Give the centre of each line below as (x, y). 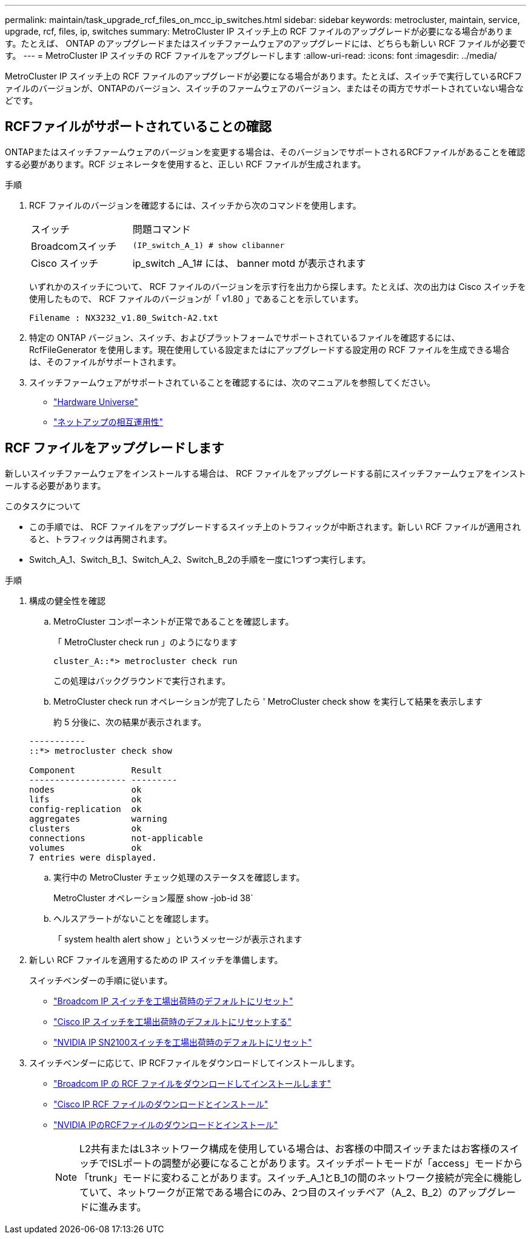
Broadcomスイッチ (74, 246)
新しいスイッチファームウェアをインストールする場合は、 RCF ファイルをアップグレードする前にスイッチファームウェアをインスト (265, 473)
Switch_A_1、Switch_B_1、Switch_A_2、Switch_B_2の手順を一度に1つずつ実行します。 (200, 559)
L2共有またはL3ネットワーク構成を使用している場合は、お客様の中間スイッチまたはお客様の (290, 1148)
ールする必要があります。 (55, 485)
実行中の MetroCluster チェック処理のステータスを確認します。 (179, 877)
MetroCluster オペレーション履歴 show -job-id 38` (153, 898)
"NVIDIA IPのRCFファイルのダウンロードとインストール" (166, 1124)
